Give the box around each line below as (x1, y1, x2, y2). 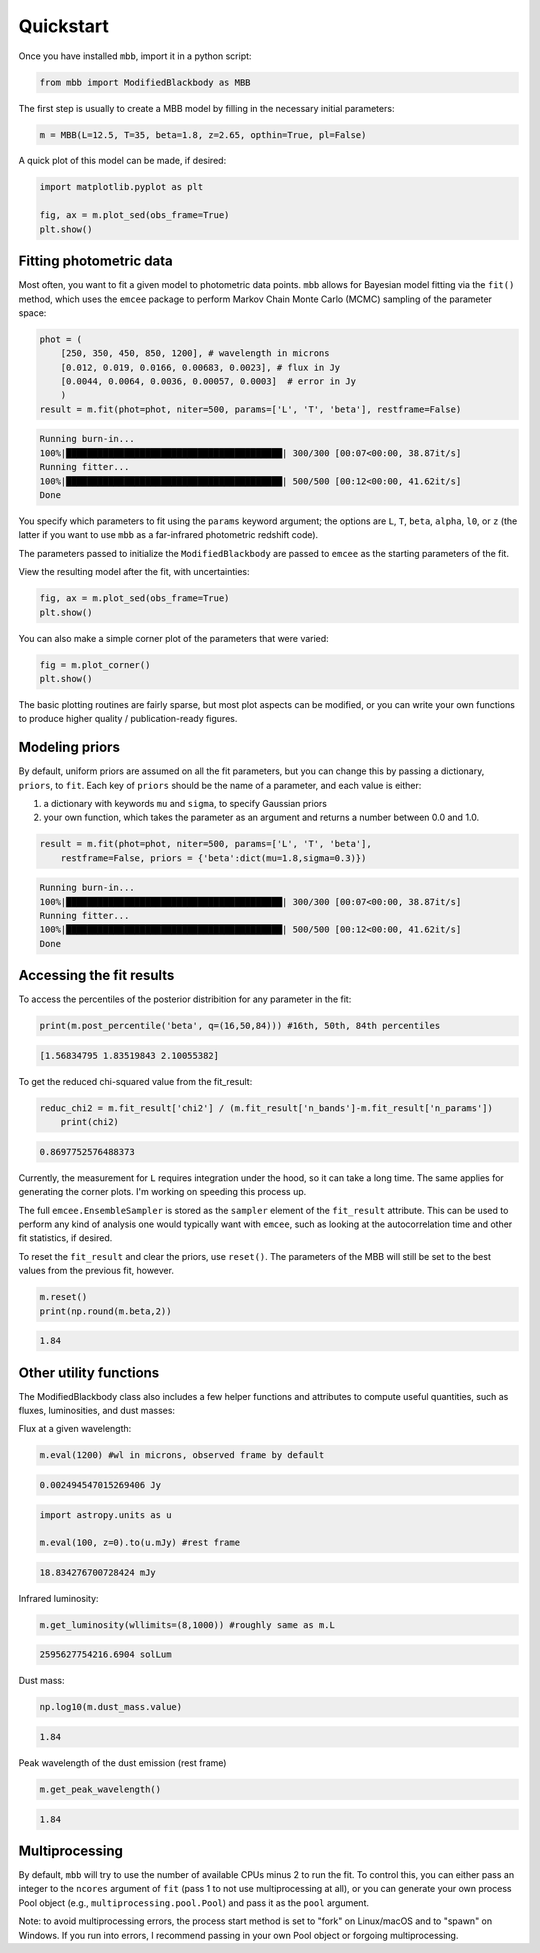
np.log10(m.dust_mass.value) (39, 1701, 183, 1713)
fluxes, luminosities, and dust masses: (18, 1405, 175, 1417)
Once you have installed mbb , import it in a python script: (18, 50, 252, 62)
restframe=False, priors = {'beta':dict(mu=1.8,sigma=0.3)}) (60, 852, 367, 864)
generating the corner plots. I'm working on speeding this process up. (18, 1186, 307, 1198)
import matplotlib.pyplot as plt (39, 181, 204, 193)
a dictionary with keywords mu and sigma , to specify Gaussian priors (43, 797, 327, 809)
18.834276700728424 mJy (39, 1566, 157, 1578)
